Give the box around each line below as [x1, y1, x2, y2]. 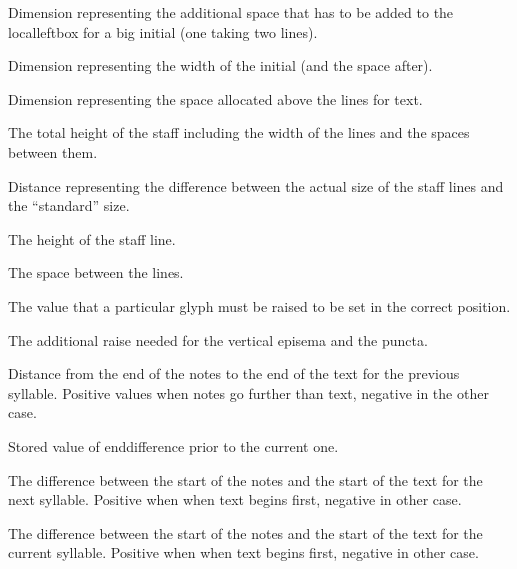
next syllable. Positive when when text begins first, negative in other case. [8, 489, 462, 510]
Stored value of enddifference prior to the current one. [8, 435, 339, 456]
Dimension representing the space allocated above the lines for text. [8, 88, 423, 109]
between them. [8, 141, 98, 162]
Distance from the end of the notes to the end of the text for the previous [8, 363, 460, 384]
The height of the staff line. [8, 228, 176, 249]
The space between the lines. [8, 262, 184, 283]
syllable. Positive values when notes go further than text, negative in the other [8, 382, 489, 403]
